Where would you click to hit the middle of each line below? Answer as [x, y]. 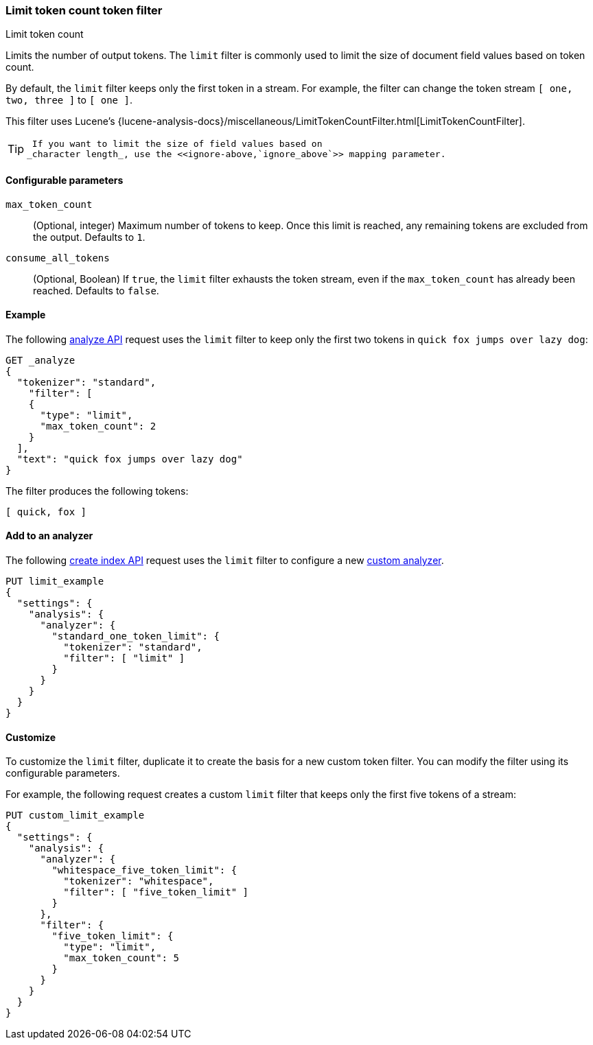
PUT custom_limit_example [75, 815]
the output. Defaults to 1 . [89, 237]
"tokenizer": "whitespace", [139, 881]
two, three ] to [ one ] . [69, 100]
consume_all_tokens [58, 258]
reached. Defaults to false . [96, 290]
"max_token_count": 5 [121, 958]
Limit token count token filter [84, 10]
